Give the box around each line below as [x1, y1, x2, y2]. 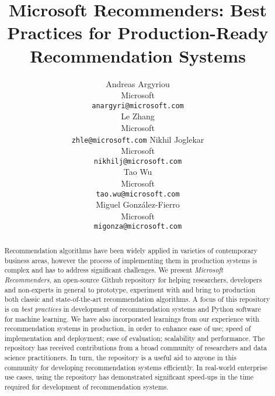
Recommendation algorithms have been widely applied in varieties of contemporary [4, 245, 257, 255]
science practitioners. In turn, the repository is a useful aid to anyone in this [4, 353, 237, 363]
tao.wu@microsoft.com [96, 190, 180, 198]
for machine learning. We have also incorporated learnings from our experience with [4, 314, 259, 323]
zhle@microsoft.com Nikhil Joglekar [71, 133, 204, 145]
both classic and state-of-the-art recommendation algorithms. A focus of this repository [4, 294, 270, 304]
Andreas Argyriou [106, 77, 170, 89]
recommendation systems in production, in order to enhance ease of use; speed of [4, 323, 251, 333]
